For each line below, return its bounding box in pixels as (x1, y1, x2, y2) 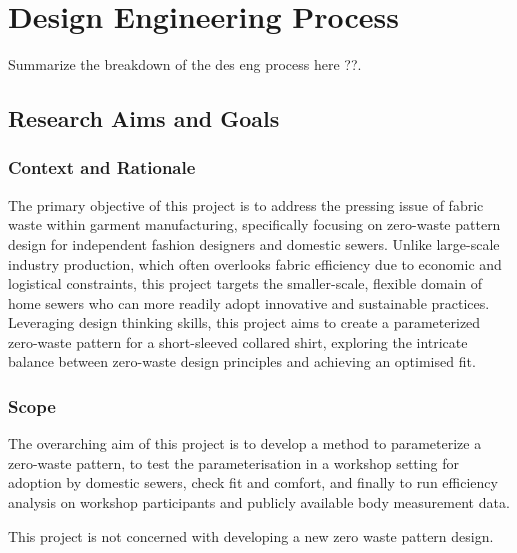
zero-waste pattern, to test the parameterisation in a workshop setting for (8, 452, 459, 473)
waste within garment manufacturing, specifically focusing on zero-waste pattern (8, 214, 501, 235)
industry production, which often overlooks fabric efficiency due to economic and (8, 253, 502, 274)
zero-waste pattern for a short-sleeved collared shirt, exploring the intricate (8, 331, 468, 352)
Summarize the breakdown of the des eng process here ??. (8, 54, 362, 75)
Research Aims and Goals (8, 103, 280, 134)
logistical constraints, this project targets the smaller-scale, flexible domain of (8, 273, 482, 294)
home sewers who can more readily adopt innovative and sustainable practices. (8, 292, 490, 313)
